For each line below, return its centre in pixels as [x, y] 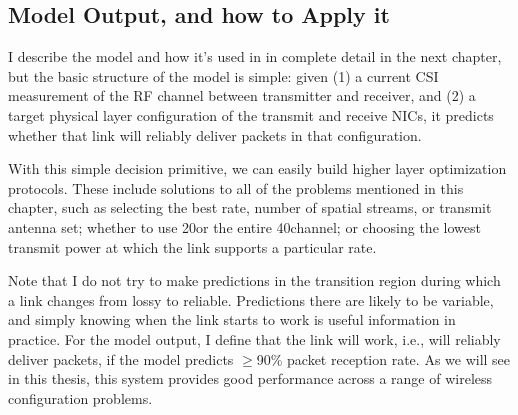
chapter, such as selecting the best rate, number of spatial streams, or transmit [250, 207]
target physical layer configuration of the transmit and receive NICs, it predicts [251, 114]
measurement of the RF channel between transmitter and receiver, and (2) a [242, 95]
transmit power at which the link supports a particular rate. [192, 246]
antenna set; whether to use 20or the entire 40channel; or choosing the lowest [244, 226]
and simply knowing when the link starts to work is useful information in [232, 319]
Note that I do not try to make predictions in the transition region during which [254, 280]
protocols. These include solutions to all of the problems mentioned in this [236, 187]
